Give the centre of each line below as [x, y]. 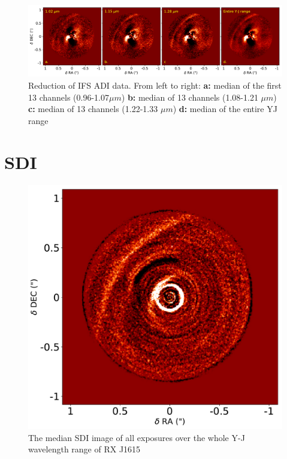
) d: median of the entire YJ [225, 109]
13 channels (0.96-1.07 [69, 97]
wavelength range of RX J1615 [84, 449]
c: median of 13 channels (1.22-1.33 [93, 109]
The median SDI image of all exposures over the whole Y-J [137, 437]
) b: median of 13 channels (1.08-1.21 [190, 97]
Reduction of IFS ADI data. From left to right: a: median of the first [155, 85]
